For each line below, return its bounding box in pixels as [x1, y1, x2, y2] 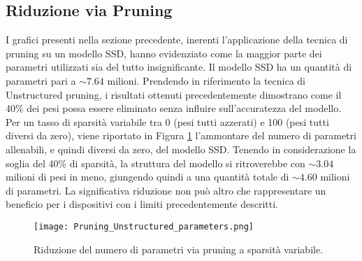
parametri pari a [6, 73, 76, 87]
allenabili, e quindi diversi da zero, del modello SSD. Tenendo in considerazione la [6, 141, 356, 156]
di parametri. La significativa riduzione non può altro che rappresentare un [6, 183, 326, 197]
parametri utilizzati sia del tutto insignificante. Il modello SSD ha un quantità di [6, 59, 352, 74]
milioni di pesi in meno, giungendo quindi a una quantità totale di [6, 169, 289, 184]
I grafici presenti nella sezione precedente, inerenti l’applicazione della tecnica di [6, 32, 348, 47]
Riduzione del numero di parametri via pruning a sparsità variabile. [34, 241, 324, 256]
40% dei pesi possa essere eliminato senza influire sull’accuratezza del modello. [6, 101, 342, 115]
